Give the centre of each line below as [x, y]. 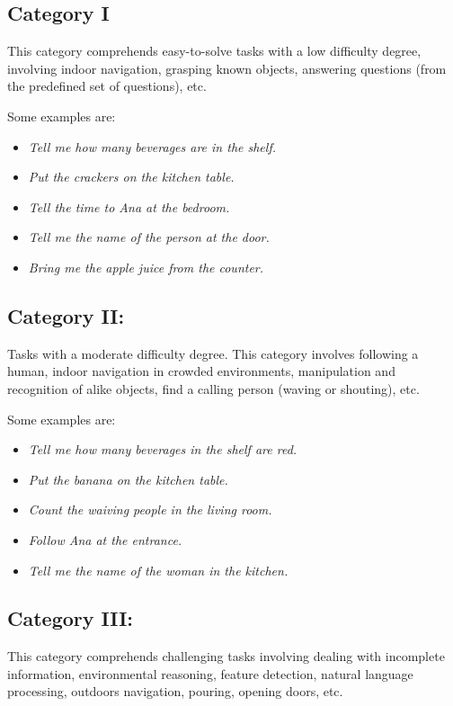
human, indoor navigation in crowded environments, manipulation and [201, 371]
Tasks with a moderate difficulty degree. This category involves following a [213, 353]
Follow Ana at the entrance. [105, 539]
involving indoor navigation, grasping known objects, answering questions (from [227, 68]
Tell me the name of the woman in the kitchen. [158, 570]
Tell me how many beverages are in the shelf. [152, 146]
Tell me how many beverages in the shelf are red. [163, 449]
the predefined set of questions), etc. [107, 86]
